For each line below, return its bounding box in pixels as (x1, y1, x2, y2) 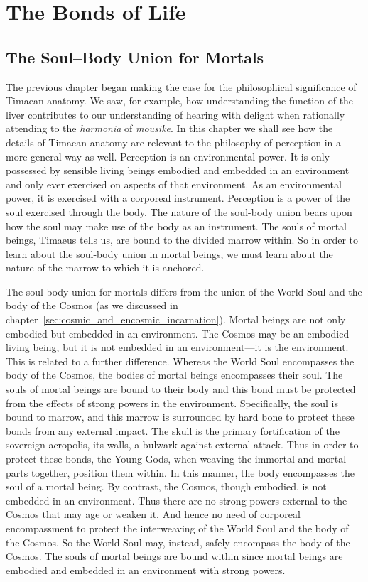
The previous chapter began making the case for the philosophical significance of (6, 79, 357, 94)
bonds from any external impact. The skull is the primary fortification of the (6, 423, 340, 438)
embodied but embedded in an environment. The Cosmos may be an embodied (6, 325, 350, 340)
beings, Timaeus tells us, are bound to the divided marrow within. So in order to (6, 232, 358, 247)
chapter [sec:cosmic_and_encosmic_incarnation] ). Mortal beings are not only (6, 312, 346, 327)
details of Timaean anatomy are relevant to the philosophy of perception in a (6, 134, 341, 149)
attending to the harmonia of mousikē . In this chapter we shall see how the (6, 121, 333, 136)
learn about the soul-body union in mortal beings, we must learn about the (6, 246, 333, 261)
